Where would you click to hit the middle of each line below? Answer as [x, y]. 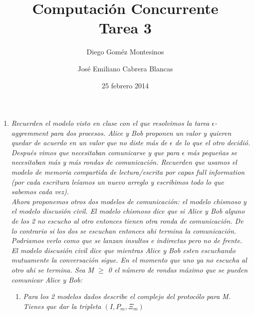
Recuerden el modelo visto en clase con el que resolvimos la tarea [110, 123]
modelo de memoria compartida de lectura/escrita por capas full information [128, 172]
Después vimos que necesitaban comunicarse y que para [95, 152]
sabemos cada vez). [40, 191]
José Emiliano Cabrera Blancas [125, 68]
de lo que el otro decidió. [213, 143]
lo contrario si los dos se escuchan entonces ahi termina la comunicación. [124, 230]
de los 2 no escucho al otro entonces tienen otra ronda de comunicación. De [127, 221]
